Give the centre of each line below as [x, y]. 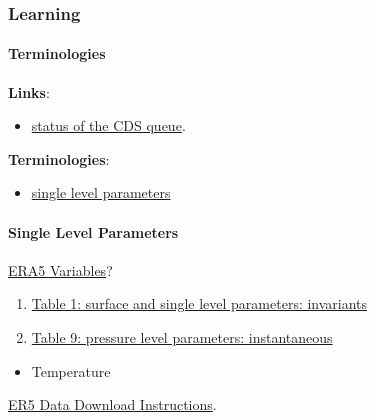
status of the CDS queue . [108, 125]
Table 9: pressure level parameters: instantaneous [182, 337]
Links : [29, 91]
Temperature [71, 370]
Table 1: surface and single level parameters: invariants [199, 303]
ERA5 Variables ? [60, 269]
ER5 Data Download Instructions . [112, 404]
